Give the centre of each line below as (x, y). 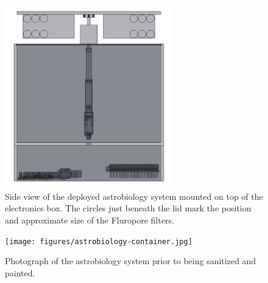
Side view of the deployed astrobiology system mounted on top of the (134, 196)
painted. (20, 272)
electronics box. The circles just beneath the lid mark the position (128, 208)
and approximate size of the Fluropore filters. (90, 220)
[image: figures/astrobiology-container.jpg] (99, 241)
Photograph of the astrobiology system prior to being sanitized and (131, 261)
